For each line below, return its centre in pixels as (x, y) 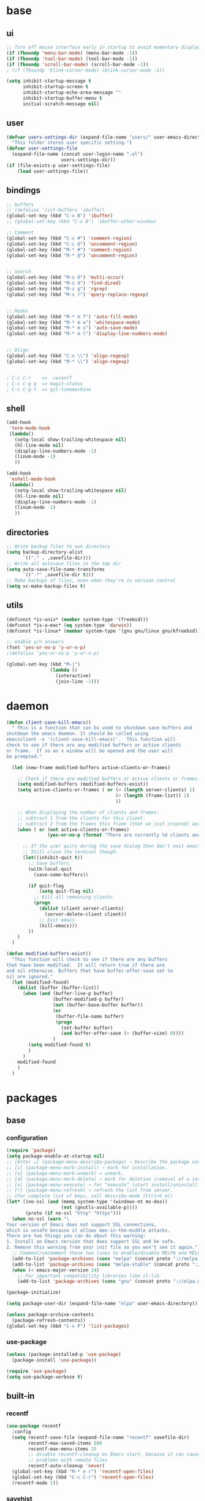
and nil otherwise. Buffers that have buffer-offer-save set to (90, 971)
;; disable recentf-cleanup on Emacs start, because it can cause (114, 1454)
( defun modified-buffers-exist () (49, 954)
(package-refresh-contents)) (49, 1320)
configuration (27, 1138)
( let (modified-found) (41, 982)
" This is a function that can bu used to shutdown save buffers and (102, 728)
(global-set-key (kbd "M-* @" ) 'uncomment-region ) (72, 255)
